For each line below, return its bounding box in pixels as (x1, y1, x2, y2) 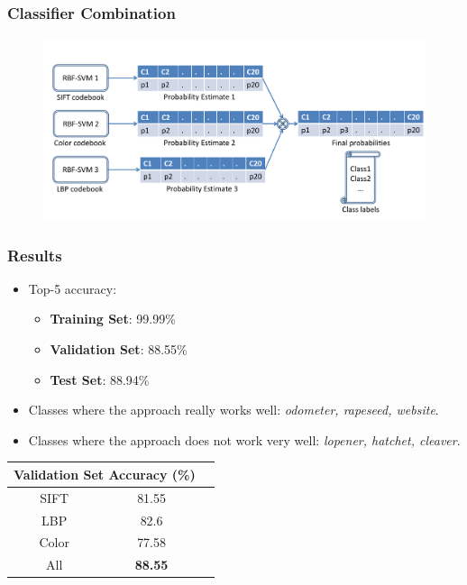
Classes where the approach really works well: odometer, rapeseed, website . (28, 400, 439, 419)
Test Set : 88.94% (50, 370, 150, 388)
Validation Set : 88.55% (50, 340, 188, 359)
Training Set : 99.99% (50, 309, 176, 328)
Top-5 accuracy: (28, 279, 117, 297)
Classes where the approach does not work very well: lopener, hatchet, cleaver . (28, 430, 461, 449)
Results (7, 243, 62, 266)
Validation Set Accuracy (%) (14, 464, 196, 483)
